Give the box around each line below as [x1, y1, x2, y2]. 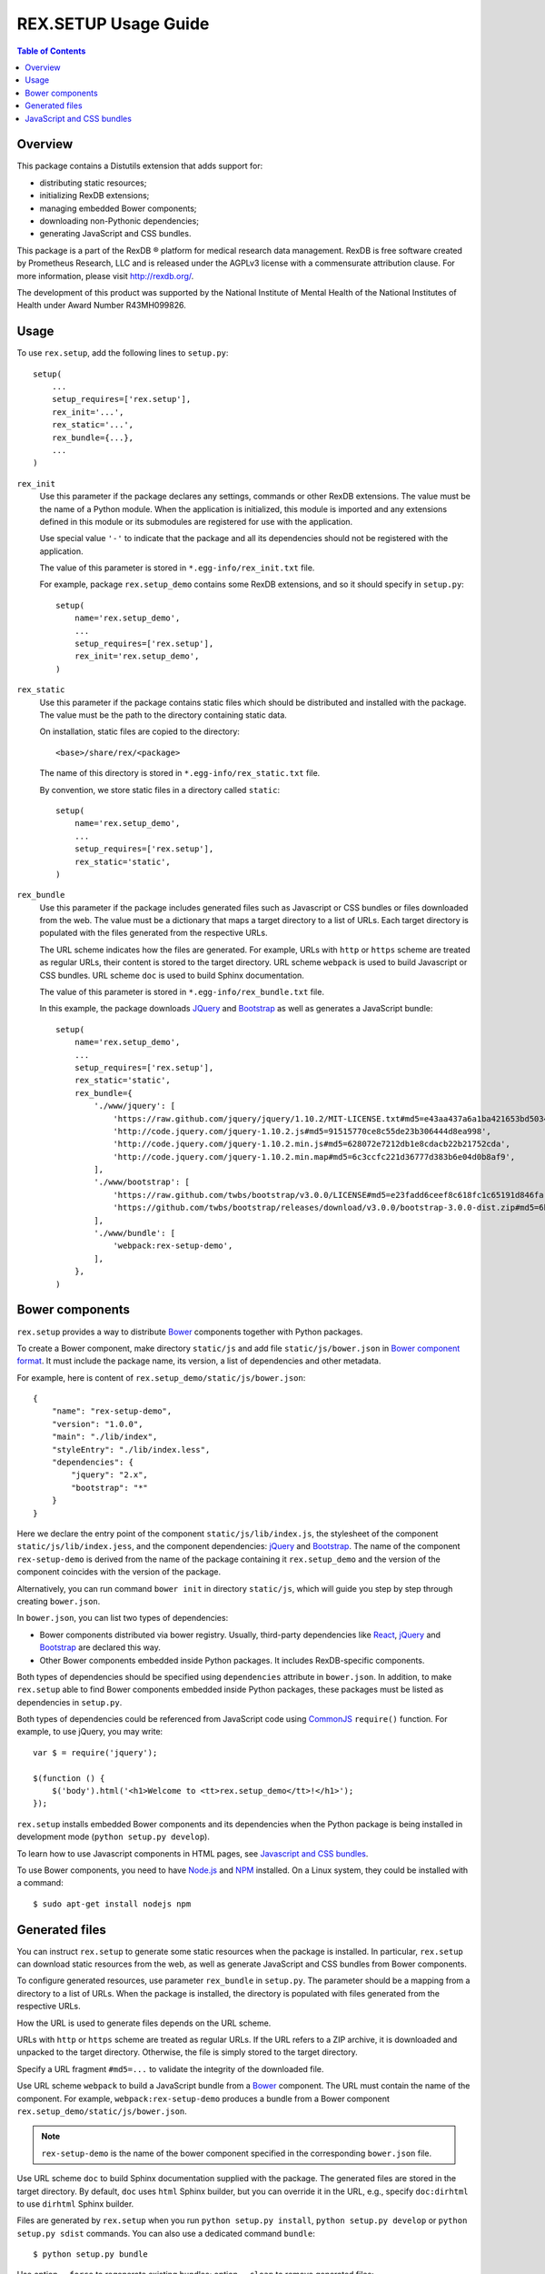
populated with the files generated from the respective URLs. [39, 928, 268, 939]
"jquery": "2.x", [71, 1470, 149, 1480]
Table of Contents [16, 45, 86, 56]
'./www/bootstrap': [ [94, 1177, 191, 1187]
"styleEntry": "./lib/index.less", [51, 1444, 211, 1454]
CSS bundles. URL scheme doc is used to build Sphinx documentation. [39, 970, 304, 981]
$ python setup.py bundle [33, 2249, 149, 2259]
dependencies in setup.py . [16, 1696, 123, 1707]
